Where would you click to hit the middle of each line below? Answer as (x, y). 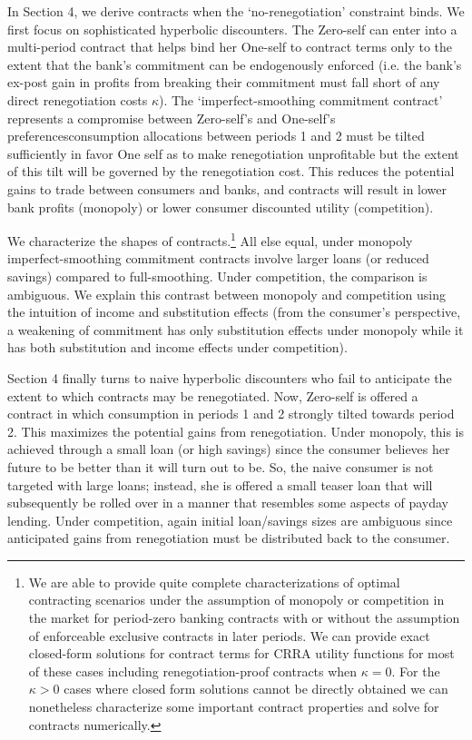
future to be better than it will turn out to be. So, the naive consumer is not (221, 466)
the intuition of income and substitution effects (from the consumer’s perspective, (234, 312)
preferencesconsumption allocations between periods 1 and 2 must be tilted (216, 136)
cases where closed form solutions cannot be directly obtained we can (256, 689)
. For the (416, 671)
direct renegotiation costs (78, 99)
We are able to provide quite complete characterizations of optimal (214, 582)
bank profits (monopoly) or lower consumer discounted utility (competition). (221, 207)
